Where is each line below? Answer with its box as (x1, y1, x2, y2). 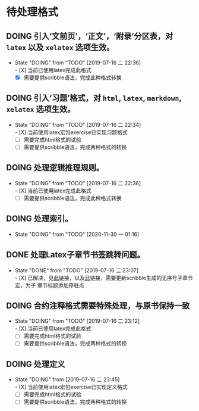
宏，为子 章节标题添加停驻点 (14, 281, 84, 289)
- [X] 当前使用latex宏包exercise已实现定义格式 (14, 384, 128, 391)
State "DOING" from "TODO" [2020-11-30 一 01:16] (14, 231, 140, 238)
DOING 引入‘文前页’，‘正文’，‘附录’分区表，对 (6, 31, 173, 41)
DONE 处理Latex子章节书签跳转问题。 (6, 250, 145, 260)
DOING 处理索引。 (6, 214, 73, 224)
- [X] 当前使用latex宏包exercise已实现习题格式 (14, 129, 128, 136)
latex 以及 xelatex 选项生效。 (6, 42, 115, 52)
